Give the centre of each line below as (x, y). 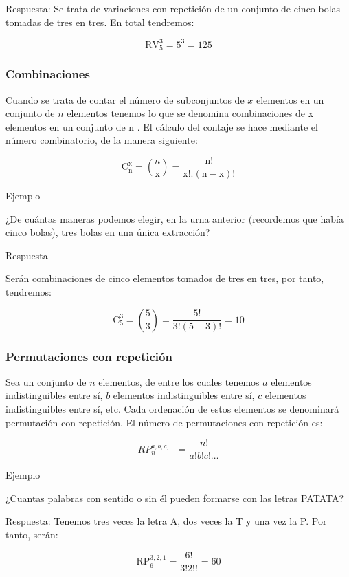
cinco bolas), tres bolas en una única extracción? (108, 232)
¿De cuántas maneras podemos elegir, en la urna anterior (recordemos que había (174, 218)
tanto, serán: (32, 535)
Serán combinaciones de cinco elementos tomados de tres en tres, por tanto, (165, 278)
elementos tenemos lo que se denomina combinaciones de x (190, 113)
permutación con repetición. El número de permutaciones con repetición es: (164, 422)
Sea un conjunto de (46, 381)
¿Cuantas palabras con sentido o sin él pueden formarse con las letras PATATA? (175, 498)
